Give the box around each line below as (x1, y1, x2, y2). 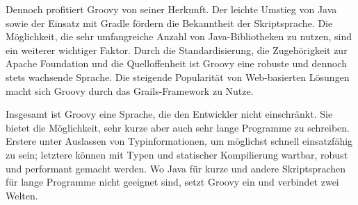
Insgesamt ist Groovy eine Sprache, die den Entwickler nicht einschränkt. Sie (6, 107, 333, 121)
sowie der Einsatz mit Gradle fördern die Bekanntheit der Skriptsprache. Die (6, 15, 333, 30)
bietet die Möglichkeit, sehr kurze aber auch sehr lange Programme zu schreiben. (6, 120, 350, 134)
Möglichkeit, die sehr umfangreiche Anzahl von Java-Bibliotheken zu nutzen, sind (6, 29, 352, 44)
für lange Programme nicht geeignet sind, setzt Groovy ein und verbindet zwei (6, 175, 339, 189)
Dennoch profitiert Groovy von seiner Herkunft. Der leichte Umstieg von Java (6, 2, 337, 16)
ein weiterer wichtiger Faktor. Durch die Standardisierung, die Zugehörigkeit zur (6, 42, 348, 57)
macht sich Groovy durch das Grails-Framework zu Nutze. (6, 83, 254, 98)
